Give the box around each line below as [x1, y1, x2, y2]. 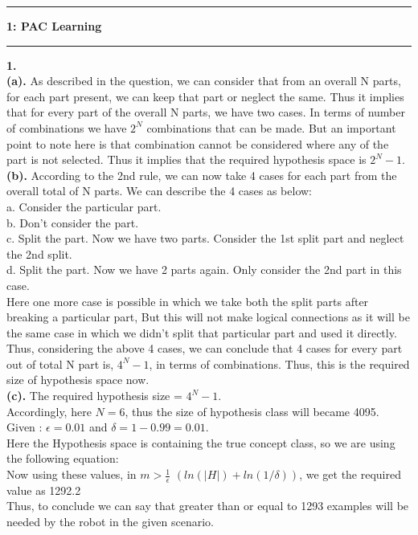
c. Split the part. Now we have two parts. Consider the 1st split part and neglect [6, 230, 404, 247]
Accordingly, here [6, 402, 92, 419]
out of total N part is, [6, 355, 114, 372]
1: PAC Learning [6, 18, 102, 34]
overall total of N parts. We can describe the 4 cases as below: [6, 182, 313, 199]
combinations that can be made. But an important [146, 119, 396, 136]
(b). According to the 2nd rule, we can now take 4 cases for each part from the [6, 166, 397, 183]
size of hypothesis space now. [6, 371, 150, 388]
